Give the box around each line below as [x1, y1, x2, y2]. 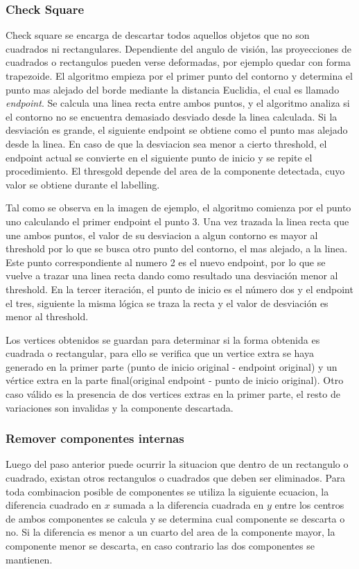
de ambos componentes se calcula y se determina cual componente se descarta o [6, 511, 345, 525]
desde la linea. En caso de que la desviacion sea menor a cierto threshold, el [6, 136, 327, 150]
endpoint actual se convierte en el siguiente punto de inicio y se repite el [6, 150, 313, 164]
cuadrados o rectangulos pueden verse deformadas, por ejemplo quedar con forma [6, 55, 351, 69]
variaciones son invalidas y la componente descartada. [6, 400, 234, 414]
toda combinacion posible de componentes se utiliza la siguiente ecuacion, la [6, 484, 329, 498]
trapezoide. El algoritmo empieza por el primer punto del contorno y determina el [6, 69, 353, 82]
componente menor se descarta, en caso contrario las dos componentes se [6, 539, 315, 553]
